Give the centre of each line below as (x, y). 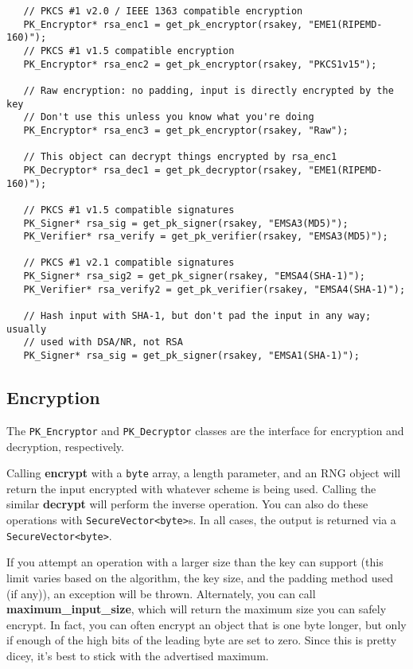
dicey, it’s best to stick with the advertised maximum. (138, 655)
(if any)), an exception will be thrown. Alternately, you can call (161, 593)
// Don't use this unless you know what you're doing (169, 117)
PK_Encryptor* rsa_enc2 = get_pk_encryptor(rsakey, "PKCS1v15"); (200, 64)
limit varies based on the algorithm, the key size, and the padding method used (200, 577)
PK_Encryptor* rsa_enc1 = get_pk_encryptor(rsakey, (163, 24)
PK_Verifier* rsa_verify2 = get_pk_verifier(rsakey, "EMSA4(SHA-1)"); (214, 289)
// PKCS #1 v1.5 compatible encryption (129, 51)
